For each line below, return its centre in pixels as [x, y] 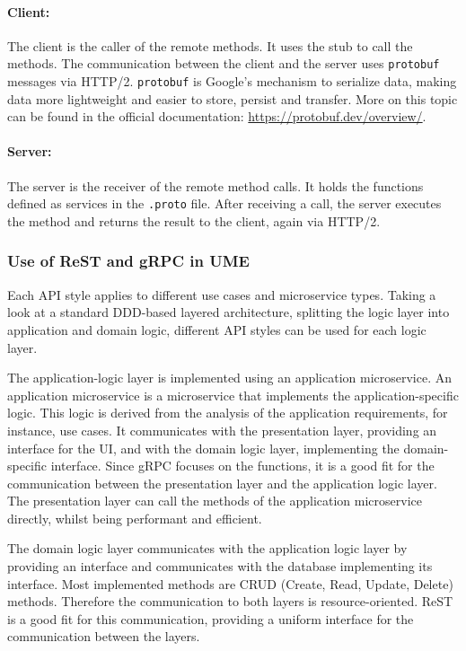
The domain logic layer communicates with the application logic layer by [207, 548]
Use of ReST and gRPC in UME [128, 261]
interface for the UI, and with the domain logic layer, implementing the [203, 448]
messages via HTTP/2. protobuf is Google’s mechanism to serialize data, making [232, 81]
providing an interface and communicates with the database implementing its [220, 566]
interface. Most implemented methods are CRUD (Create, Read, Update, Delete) [230, 583]
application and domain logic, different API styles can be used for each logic [217, 329]
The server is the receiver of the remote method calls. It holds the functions [215, 185]
